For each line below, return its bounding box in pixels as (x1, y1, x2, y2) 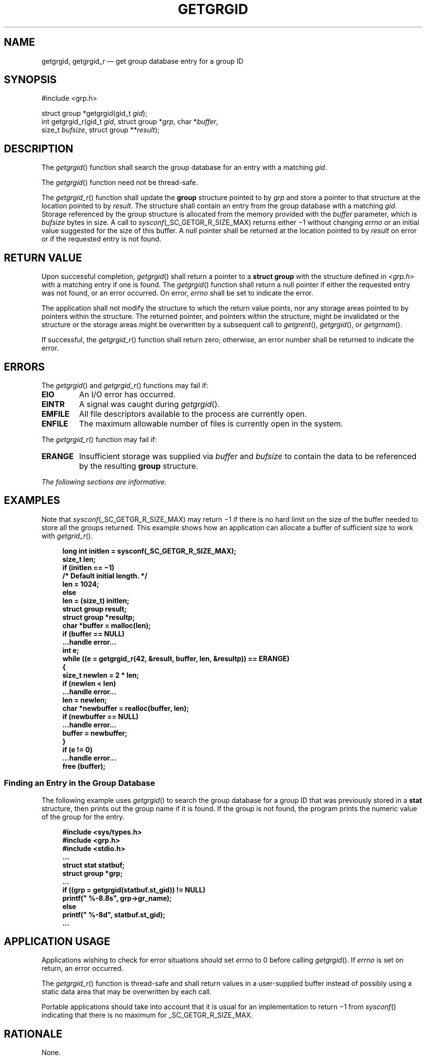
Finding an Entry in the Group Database (4, 778, 155, 788)
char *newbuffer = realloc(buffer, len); (62, 704, 189, 712)
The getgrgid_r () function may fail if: (41, 435, 157, 444)
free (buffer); (62, 762, 106, 770)
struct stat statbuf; (62, 860, 125, 869)
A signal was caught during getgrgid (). (79, 399, 220, 409)
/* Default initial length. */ (62, 571, 147, 580)
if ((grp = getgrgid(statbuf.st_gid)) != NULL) (62, 885, 206, 894)
